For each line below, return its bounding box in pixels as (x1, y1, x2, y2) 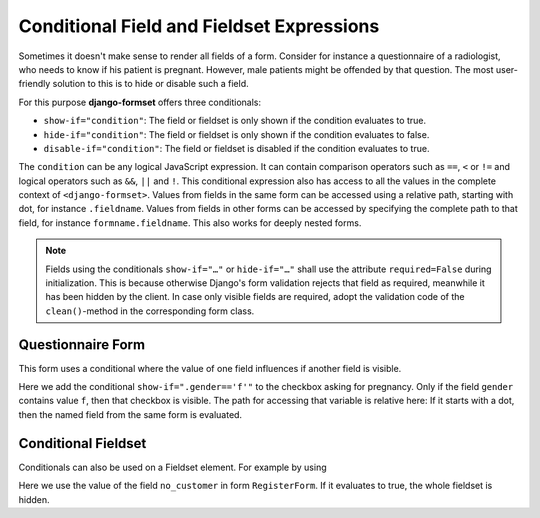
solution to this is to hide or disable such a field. (52, 78, 249, 90)
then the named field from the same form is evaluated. (18, 408, 243, 420)
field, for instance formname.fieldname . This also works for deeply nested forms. (18, 216, 362, 229)
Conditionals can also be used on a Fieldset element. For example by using (18, 461, 327, 473)
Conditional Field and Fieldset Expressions (18, 15, 380, 37)
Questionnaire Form (18, 336, 145, 353)
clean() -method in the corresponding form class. (45, 305, 255, 317)
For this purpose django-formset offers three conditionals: (18, 96, 262, 108)
